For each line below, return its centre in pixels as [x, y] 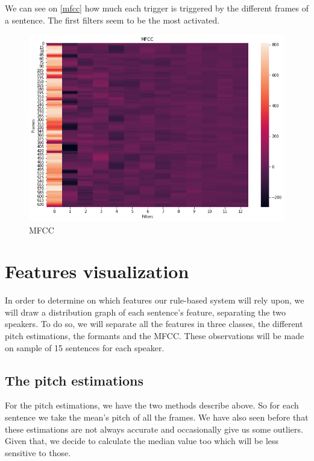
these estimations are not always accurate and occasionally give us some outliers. [154, 429]
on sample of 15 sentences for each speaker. [85, 347]
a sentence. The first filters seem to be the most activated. [112, 20]
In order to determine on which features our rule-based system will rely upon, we [155, 300]
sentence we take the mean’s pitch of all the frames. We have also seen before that [157, 417]
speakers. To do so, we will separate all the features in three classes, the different [154, 324]
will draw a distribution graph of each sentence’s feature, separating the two [146, 312]
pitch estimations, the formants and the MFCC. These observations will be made [155, 335]
